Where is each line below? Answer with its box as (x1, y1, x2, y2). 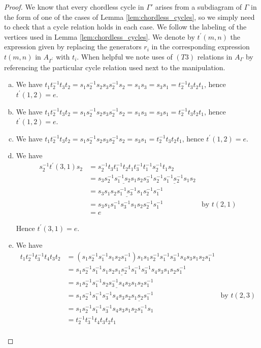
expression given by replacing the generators (4, 41, 142, 52)
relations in (197, 51, 233, 62)
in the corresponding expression (151, 41, 250, 52)
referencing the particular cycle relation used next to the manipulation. (4, 62, 225, 72)
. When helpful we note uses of (77, 51, 173, 62)
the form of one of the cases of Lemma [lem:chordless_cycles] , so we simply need (4, 11, 255, 22)
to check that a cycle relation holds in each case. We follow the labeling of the (4, 21, 247, 32)
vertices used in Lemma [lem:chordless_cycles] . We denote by (4, 31, 195, 42)
